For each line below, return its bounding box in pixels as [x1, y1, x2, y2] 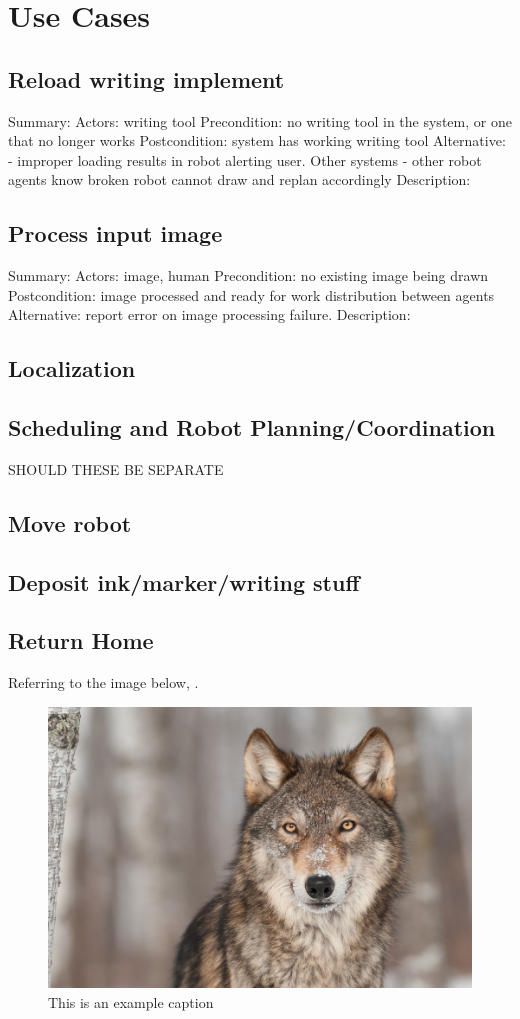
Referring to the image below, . [8, 672, 199, 693]
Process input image [8, 218, 223, 249]
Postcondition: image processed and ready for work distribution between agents [8, 284, 495, 305]
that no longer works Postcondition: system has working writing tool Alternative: [8, 130, 506, 151]
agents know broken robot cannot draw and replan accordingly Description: [8, 169, 471, 190]
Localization [8, 353, 136, 384]
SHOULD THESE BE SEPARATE [8, 458, 224, 479]
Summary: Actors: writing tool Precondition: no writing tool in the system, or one [8, 110, 512, 131]
